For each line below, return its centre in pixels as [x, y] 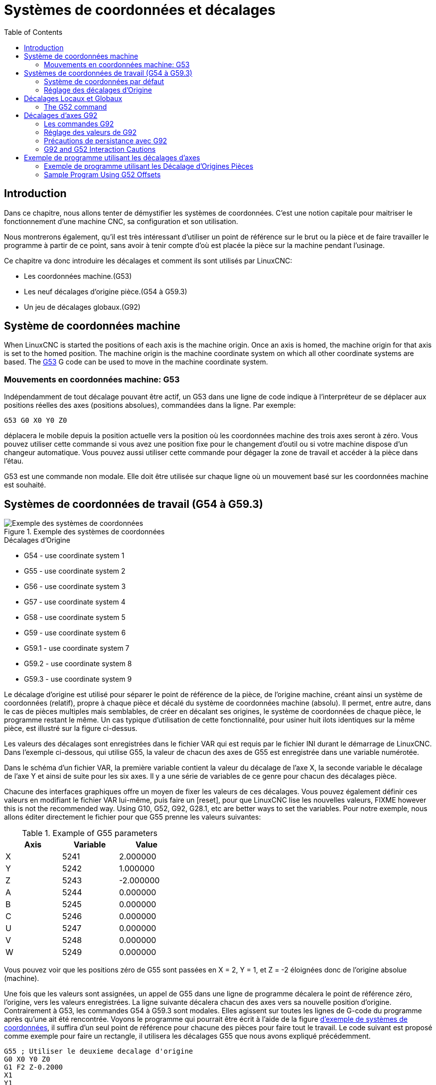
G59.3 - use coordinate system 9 [78, 679]
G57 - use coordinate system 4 [75, 602]
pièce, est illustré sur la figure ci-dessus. [71, 728]
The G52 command [75, 107]
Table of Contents [33, 32]
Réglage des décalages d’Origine [98, 90]
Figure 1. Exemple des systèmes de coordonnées [84, 532]
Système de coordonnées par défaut [104, 81]
